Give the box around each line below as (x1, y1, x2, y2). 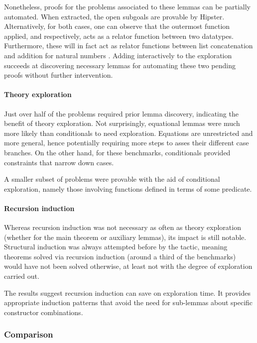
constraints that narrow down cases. (4, 157, 114, 167)
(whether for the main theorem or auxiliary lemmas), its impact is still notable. (4, 231, 247, 242)
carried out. (4, 271, 39, 281)
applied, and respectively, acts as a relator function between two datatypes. (4, 30, 234, 41)
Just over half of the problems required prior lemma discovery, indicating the (4, 108, 239, 118)
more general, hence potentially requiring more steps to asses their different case (4, 137, 249, 148)
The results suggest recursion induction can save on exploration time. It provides (4, 287, 251, 298)
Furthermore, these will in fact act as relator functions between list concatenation (4, 40, 253, 51)
